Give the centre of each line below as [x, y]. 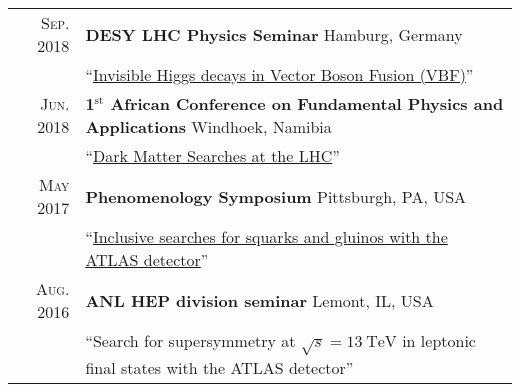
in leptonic [439, 340]
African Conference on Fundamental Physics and [307, 103]
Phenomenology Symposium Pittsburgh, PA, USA [276, 196]
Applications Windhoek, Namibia [208, 126]
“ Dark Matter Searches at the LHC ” [212, 155]
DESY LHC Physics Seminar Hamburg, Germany [274, 34]
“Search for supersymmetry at [190, 340]
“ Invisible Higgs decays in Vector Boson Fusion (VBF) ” [279, 74]
